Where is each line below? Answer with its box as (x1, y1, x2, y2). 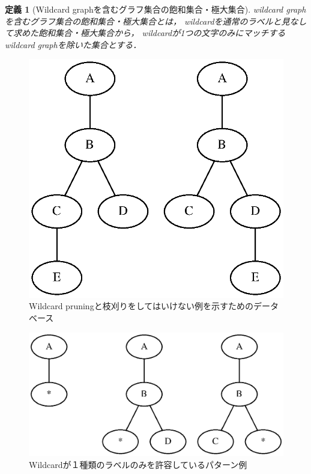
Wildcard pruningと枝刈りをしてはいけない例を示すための (29, 300, 253, 312)
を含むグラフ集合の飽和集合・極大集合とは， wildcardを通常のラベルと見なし (5, 14, 307, 27)
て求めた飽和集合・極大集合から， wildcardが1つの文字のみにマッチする (5, 26, 286, 39)
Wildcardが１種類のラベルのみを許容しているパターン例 (29, 458, 247, 470)
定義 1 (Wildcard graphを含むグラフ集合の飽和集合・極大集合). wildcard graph (5, 3, 306, 15)
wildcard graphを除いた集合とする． (5, 38, 142, 51)
